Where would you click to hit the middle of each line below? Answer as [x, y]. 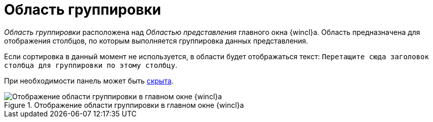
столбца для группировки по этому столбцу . [91, 65]
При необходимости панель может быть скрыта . [89, 80]
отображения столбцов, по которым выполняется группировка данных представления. [156, 40]
